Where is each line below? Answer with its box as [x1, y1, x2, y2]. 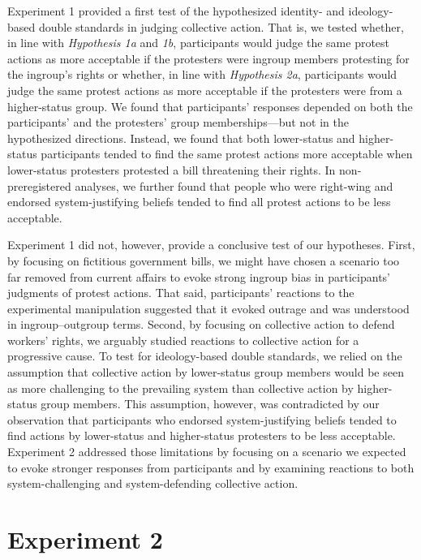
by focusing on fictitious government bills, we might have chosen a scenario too [7, 252, 400, 269]
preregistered [7, 177, 71, 194]
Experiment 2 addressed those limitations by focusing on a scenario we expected [7, 443, 406, 460]
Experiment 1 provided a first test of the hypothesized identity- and [7, 2, 345, 19]
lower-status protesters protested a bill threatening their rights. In [7, 161, 336, 178]
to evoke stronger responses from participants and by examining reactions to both [7, 459, 415, 476]
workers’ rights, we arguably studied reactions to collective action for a [7, 331, 359, 348]
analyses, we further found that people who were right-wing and [75, 177, 393, 194]
